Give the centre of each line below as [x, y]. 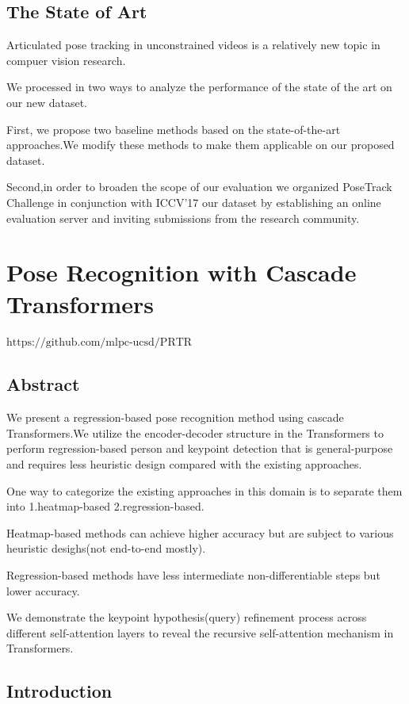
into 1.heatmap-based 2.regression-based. [105, 506]
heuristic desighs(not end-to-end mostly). [106, 548]
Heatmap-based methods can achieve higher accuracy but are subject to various [200, 532]
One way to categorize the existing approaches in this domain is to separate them [204, 490]
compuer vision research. [66, 60]
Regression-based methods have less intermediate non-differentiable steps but [193, 575]
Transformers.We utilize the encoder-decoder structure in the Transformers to [195, 432]
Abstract [43, 384]
